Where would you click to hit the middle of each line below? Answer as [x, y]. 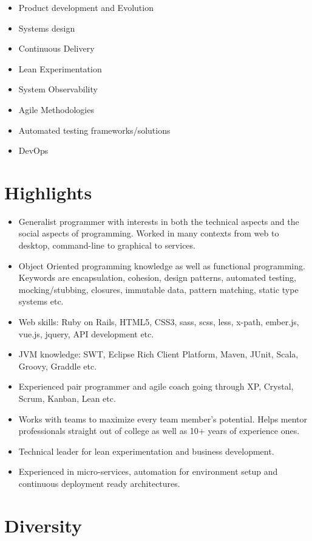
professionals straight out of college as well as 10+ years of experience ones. [159, 431]
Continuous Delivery [56, 48]
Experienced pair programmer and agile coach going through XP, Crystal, [156, 386]
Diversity [43, 525]
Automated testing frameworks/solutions [94, 130]
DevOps [33, 150]
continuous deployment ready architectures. [99, 483]
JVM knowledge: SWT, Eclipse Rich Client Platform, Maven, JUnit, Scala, [158, 354]
